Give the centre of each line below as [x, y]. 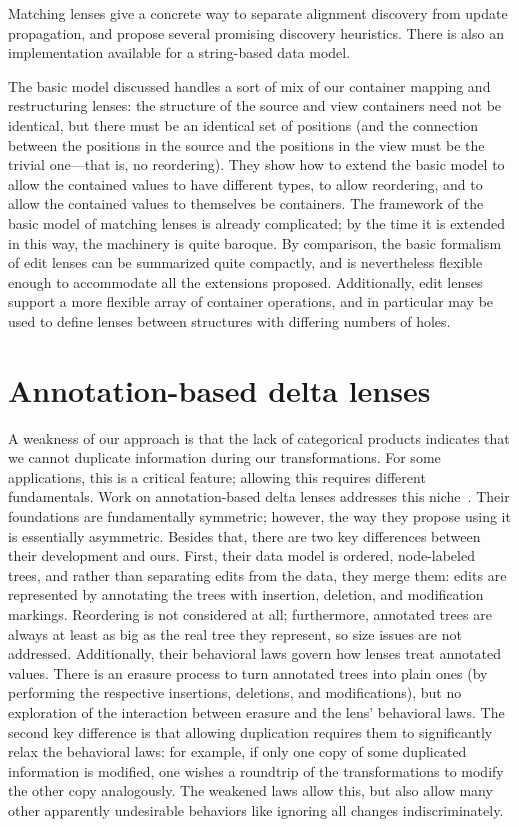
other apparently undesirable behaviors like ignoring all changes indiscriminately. [256, 809]
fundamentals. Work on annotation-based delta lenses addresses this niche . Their [259, 496]
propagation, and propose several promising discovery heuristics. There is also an [256, 32]
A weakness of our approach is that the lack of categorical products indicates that [259, 437]
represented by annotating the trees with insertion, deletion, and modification [246, 594]
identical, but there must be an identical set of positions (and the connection [243, 124]
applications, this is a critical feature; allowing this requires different [217, 476]
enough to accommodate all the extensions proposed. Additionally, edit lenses [245, 281]
